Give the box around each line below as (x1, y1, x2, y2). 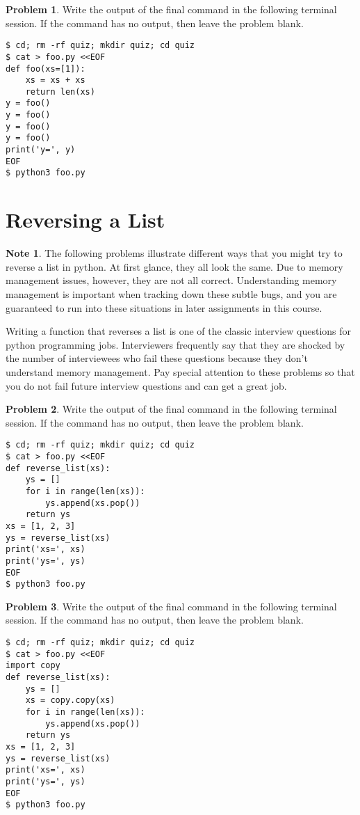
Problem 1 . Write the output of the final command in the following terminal (6, 2, 337, 16)
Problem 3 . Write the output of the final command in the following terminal (6, 599, 337, 613)
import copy (6, 660, 60, 671)
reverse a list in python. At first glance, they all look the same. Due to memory (6, 259, 343, 274)
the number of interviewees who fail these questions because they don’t (6, 351, 308, 365)
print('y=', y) (6, 145, 76, 155)
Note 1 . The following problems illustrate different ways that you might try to (6, 246, 343, 260)
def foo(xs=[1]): (6, 63, 85, 74)
